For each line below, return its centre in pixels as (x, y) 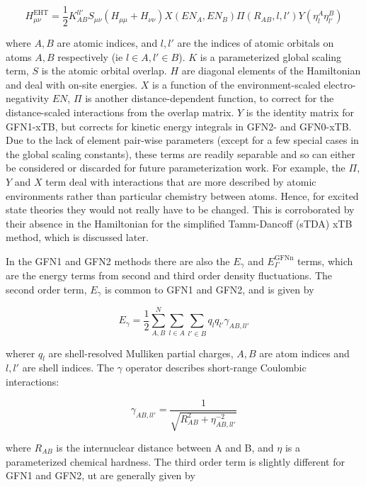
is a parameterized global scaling (271, 56)
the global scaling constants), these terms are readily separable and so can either (181, 153)
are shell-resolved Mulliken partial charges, (141, 353)
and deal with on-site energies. (72, 84)
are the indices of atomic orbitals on (256, 43)
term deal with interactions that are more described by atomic (181, 181)
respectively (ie (90, 56)
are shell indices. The (68, 368)
